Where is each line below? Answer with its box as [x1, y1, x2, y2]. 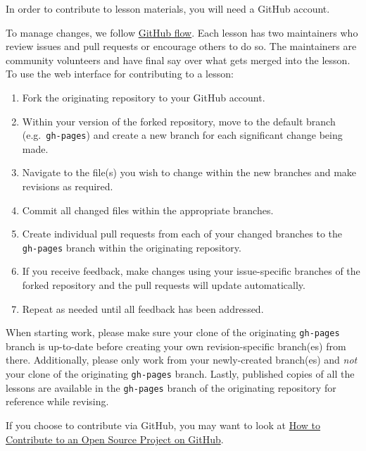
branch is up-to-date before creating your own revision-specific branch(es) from [6, 338, 346, 353]
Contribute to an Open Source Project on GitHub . [6, 431, 224, 446]
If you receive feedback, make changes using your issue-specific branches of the [22, 264, 360, 278]
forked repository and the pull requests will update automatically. [22, 278, 305, 292]
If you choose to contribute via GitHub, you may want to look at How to [6, 417, 321, 432]
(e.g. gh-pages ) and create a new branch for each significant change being [22, 128, 343, 142]
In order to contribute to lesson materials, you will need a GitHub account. [6, 1, 330, 16]
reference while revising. [6, 394, 109, 409]
